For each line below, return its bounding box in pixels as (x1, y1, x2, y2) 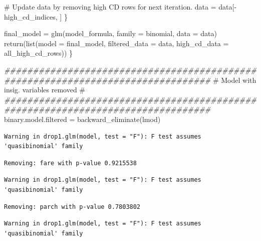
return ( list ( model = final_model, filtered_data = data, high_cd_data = (4, 38, 229, 48)
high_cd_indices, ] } (4, 11, 68, 22)
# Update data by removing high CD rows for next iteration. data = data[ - (4, 2, 237, 12)
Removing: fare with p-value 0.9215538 (4, 159, 137, 167)
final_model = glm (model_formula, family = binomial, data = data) (4, 28, 217, 39)
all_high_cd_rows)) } (4, 48, 73, 58)
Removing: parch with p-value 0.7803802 (4, 203, 141, 210)
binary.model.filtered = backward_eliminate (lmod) (4, 113, 161, 124)
